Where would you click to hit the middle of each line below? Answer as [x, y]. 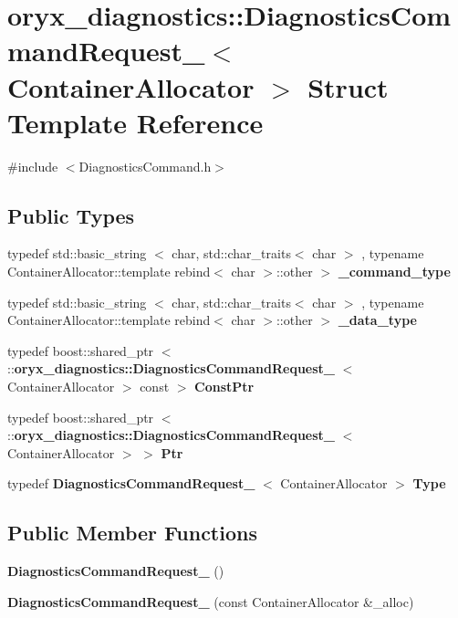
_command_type [394, 272]
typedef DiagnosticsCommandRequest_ [131, 483]
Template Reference [135, 122]
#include [33, 166]
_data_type [377, 320]
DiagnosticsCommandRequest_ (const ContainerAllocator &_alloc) [211, 601]
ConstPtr [224, 387]
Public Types [71, 215]
